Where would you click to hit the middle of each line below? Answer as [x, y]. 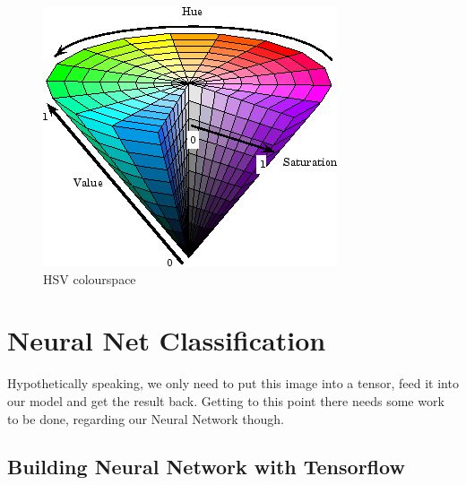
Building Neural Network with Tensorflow [206, 467]
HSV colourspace [90, 278]
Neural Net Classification [167, 340]
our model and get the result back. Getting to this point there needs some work [226, 400]
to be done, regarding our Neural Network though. [146, 418]
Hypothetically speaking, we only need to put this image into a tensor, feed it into [233, 383]
